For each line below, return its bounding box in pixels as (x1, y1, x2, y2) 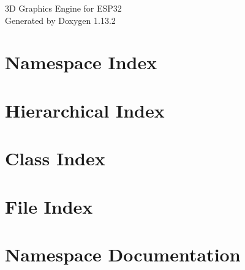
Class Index (5, 146, 105, 171)
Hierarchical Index (5, 97, 165, 122)
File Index (5, 193, 93, 219)
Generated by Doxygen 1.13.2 (5, 13, 116, 26)
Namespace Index (5, 50, 157, 75)
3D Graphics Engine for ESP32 (5, 2, 122, 14)
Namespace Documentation (5, 241, 241, 266)
